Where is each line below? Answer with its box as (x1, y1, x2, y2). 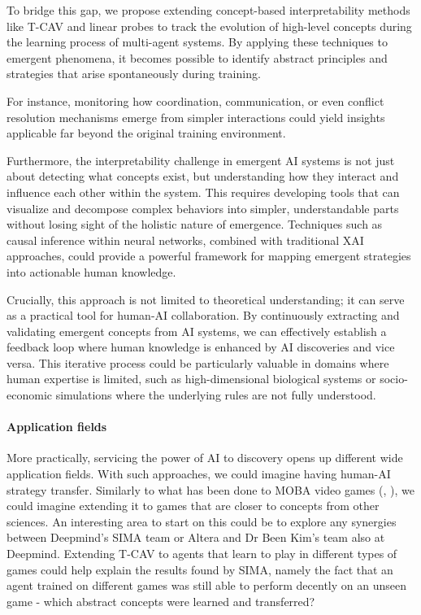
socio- (380, 370, 408, 387)
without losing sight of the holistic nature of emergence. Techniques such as (7, 216, 383, 233)
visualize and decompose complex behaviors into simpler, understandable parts (7, 199, 399, 216)
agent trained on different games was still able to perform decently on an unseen (7, 577, 406, 594)
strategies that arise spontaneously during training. (7, 65, 261, 82)
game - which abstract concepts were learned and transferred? (7, 592, 315, 609)
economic (7, 386, 52, 403)
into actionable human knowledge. (7, 263, 176, 280)
